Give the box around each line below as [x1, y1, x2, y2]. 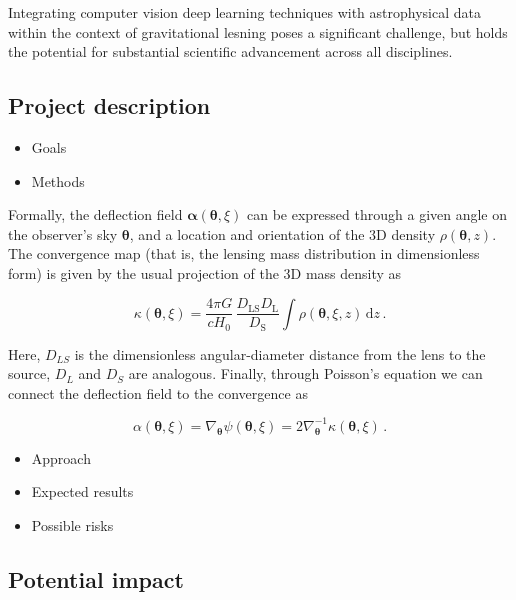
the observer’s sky [8, 223, 118, 244]
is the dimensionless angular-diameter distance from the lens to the [74, 343, 486, 364]
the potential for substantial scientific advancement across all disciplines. [8, 41, 453, 62]
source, [8, 363, 51, 384]
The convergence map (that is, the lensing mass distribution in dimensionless [8, 243, 480, 264]
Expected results [31, 481, 134, 502]
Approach [31, 447, 91, 468]
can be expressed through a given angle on [247, 204, 508, 225]
